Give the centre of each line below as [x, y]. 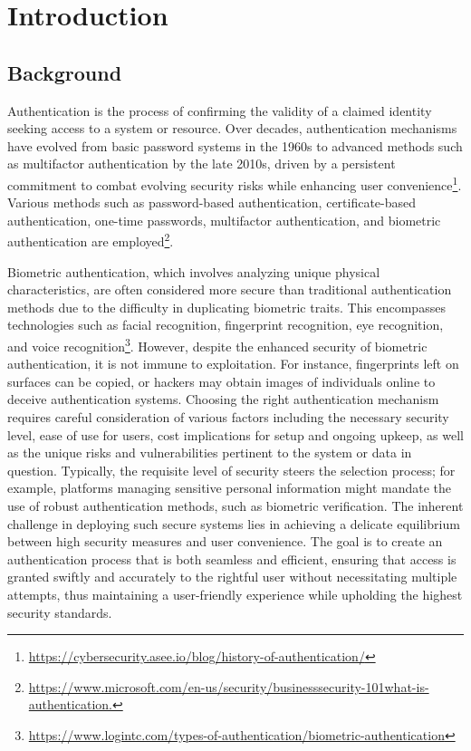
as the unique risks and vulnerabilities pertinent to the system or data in [210, 453]
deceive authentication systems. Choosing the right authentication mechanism [223, 399]
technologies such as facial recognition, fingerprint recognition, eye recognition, [226, 325]
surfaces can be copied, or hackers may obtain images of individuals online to [221, 381]
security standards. [60, 612]
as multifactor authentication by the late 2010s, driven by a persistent [202, 164]
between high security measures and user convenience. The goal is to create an [225, 541]
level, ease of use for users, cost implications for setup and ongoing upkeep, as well [235, 434]
